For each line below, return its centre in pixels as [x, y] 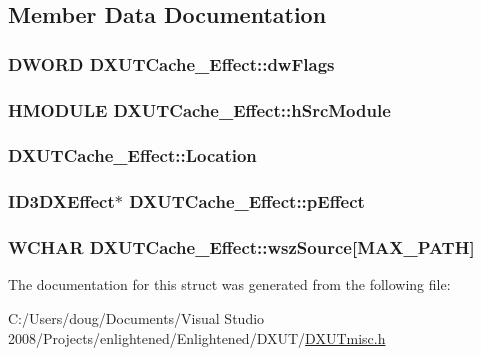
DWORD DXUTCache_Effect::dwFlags [171, 63]
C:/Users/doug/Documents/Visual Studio [136, 317]
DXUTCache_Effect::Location [132, 155]
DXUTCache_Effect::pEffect [247, 201]
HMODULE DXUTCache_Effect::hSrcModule [199, 109]
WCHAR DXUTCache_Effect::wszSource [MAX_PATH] [241, 247]
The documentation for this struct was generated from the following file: [229, 284]
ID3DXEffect [61, 201]
